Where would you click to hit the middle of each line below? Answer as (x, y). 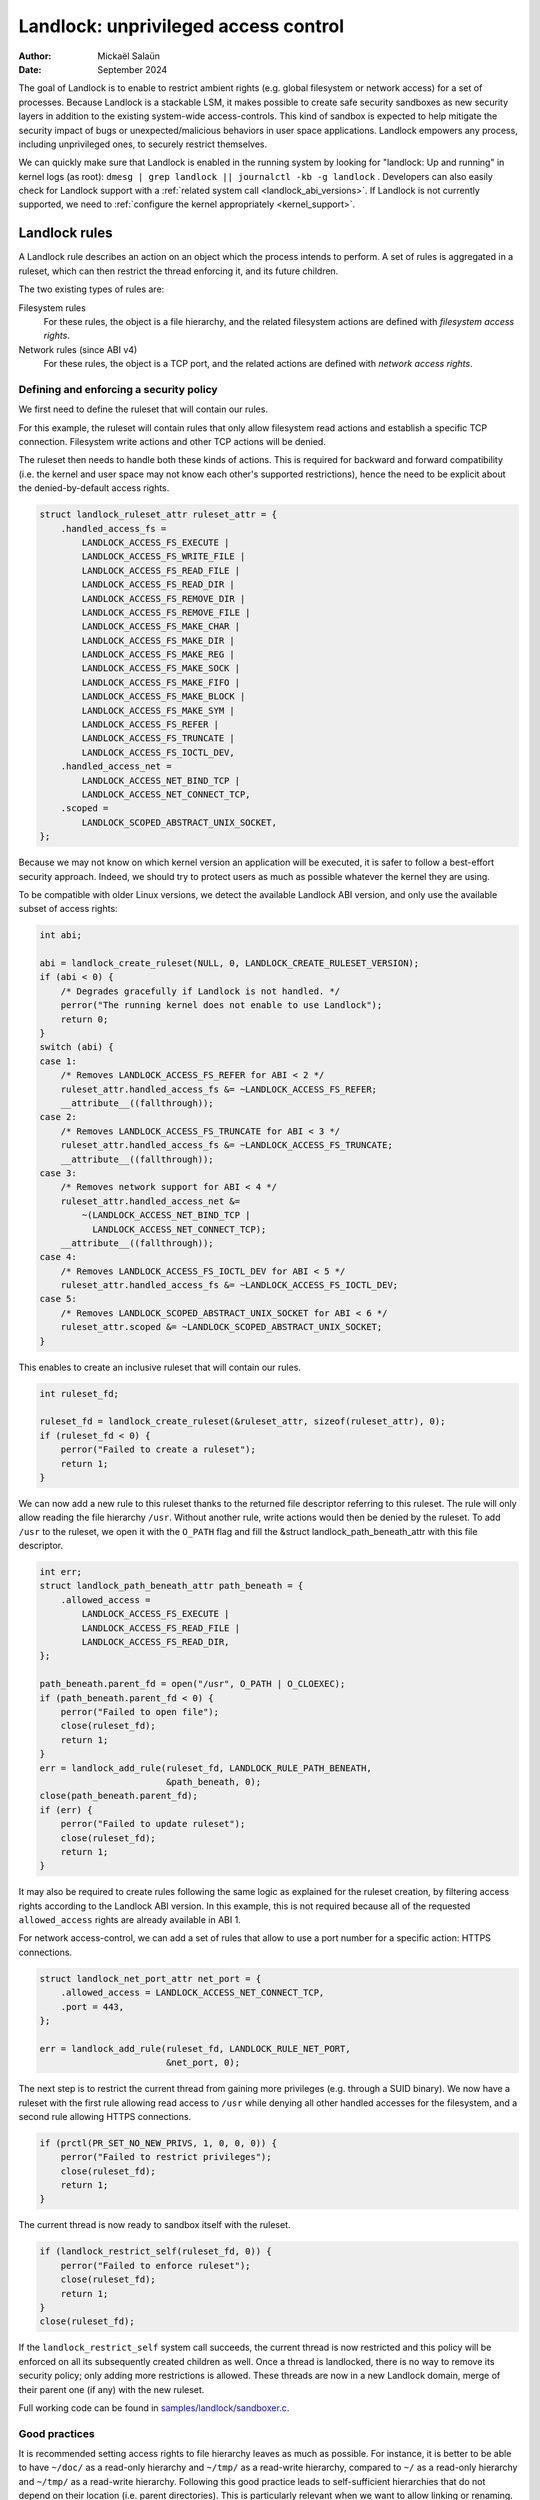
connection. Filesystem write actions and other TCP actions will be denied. (172, 442)
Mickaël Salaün (128, 56)
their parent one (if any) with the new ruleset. (111, 2389)
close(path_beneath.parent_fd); (119, 1796)
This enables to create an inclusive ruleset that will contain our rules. (160, 1367)
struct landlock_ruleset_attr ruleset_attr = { (158, 514)
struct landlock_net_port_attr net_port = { (150, 1978)
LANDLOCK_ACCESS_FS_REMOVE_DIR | (163, 598)
